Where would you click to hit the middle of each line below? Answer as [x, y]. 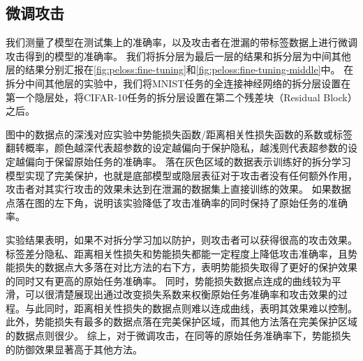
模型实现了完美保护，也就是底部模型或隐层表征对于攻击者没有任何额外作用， [181, 175]
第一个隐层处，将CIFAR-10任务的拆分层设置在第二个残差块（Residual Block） [181, 97]
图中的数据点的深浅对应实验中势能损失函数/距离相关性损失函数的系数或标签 [179, 134]
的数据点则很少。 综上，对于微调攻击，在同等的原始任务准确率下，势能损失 [178, 336]
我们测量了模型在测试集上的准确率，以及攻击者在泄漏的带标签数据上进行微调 [181, 42]
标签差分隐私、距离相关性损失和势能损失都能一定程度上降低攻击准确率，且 [177, 253]
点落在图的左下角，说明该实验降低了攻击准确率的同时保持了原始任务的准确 [177, 202]
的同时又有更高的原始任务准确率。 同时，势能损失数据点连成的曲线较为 [169, 280]
